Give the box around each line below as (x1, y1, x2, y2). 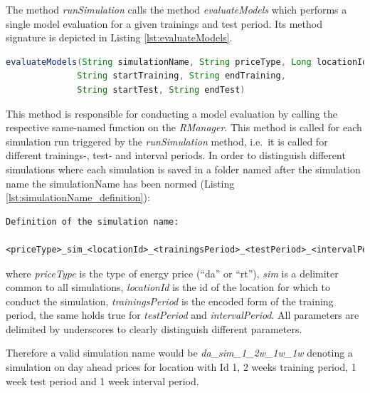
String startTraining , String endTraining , (77, 71, 286, 81)
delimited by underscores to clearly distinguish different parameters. (6, 321, 302, 336)
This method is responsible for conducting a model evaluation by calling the (6, 106, 337, 121)
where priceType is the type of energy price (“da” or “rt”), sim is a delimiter (6, 265, 339, 280)
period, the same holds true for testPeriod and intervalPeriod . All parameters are (6, 307, 359, 322)
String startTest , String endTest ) (77, 84, 245, 95)
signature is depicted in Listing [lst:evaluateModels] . (6, 30, 233, 45)
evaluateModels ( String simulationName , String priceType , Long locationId (6, 56, 368, 67)
